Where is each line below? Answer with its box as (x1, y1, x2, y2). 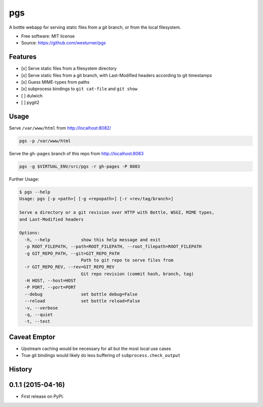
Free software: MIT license (21, 33, 75, 39)
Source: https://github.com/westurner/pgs (21, 40, 106, 46)
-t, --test (24, 319, 51, 324)
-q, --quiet (24, 312, 53, 317)
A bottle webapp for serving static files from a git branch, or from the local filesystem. (9, 24, 181, 30)
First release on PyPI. (21, 393, 64, 399)
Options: (19, 230, 40, 236)
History (9, 365, 33, 373)
